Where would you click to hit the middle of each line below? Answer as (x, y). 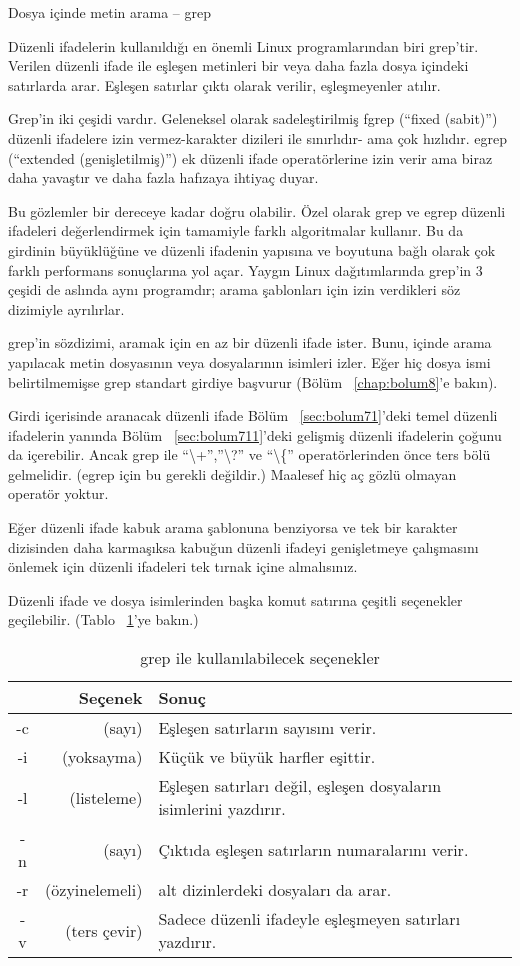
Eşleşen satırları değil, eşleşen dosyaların (300, 786)
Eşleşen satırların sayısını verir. (267, 728)
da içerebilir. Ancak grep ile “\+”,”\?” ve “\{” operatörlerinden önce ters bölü (249, 454)
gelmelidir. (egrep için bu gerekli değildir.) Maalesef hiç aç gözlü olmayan (232, 473)
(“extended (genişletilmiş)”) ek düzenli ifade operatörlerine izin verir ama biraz (250, 157)
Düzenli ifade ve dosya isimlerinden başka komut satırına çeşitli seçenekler (235, 599)
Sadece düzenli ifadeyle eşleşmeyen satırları (309, 919)
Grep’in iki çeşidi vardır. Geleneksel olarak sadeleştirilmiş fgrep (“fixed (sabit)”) (253, 118)
